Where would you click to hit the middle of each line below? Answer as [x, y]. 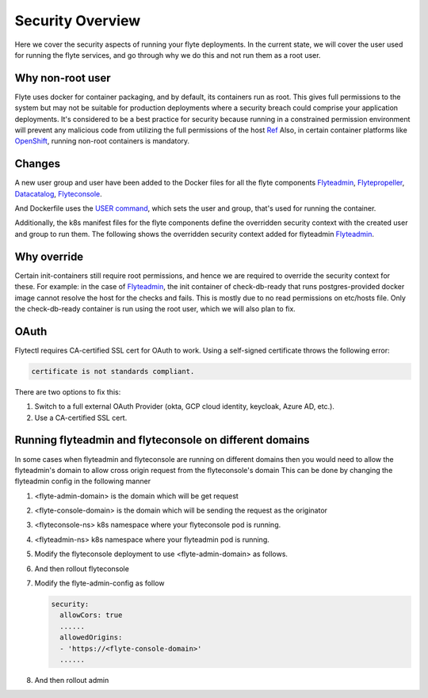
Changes [38, 164]
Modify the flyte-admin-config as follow [100, 583]
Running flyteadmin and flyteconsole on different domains [162, 440]
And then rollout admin [72, 680]
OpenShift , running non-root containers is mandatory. [102, 141]
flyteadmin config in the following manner [82, 481]
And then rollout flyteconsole [82, 568]
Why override [49, 256]
